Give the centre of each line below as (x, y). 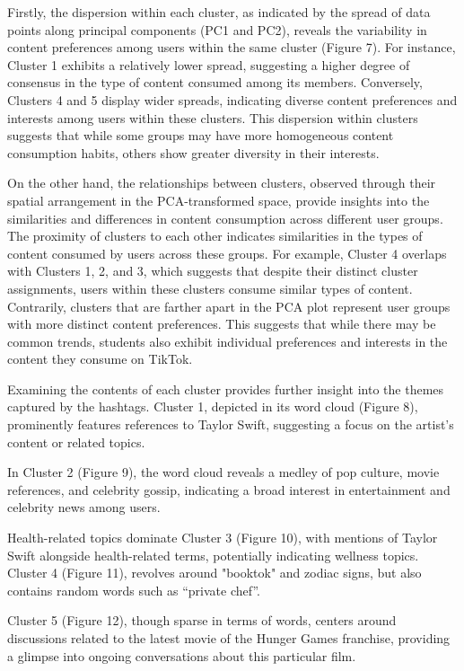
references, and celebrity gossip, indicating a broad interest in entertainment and (229, 489)
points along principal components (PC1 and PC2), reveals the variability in (217, 29)
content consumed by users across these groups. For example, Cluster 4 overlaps (227, 253)
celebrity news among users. (84, 507)
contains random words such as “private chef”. (134, 590)
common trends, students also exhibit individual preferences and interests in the (228, 341)
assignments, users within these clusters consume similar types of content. (210, 288)
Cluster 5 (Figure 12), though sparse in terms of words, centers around (202, 620)
